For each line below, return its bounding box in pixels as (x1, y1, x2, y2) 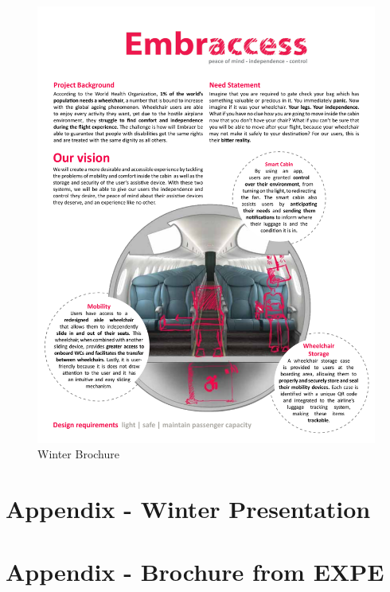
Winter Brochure (37, 446, 119, 462)
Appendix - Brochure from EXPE (6, 555, 384, 587)
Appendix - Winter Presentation (6, 493, 371, 525)
